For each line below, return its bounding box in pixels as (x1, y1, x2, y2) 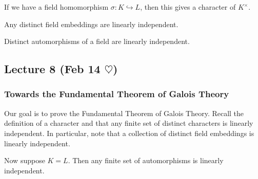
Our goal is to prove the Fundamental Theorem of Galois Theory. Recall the (4, 107, 244, 118)
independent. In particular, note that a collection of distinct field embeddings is (4, 127, 254, 138)
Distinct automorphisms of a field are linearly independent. (4, 36, 190, 47)
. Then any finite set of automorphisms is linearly (68, 155, 224, 166)
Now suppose (4, 155, 45, 166)
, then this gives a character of (140, 2, 236, 12)
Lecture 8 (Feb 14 (4, 61, 101, 77)
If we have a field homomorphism (4, 2, 109, 12)
